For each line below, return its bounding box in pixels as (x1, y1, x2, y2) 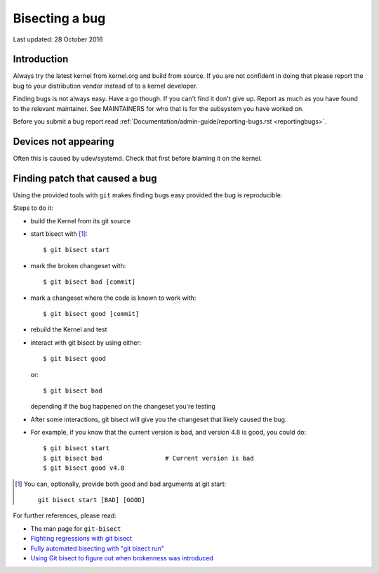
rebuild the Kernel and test (30, 325, 107, 334)
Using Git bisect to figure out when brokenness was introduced (30, 553, 213, 562)
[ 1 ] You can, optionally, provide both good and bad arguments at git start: (15, 480, 227, 488)
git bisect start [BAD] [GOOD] (37, 496, 145, 504)
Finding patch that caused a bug (13, 172, 157, 184)
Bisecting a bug (13, 11, 106, 26)
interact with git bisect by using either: (30, 338, 142, 347)
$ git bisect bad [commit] (43, 278, 136, 286)
